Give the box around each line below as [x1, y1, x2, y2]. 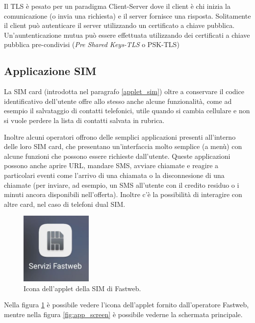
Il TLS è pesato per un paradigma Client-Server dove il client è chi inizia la [4, 1, 231, 11]
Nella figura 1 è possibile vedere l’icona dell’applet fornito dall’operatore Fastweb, [4, 299, 249, 310]
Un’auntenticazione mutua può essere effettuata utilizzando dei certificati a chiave [4, 29, 250, 40]
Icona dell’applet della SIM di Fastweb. [24, 283, 141, 293]
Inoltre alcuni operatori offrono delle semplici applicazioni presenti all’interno [4, 131, 236, 142]
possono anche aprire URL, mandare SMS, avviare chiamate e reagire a [4, 160, 219, 171]
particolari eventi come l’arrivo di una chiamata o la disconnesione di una [4, 170, 225, 180]
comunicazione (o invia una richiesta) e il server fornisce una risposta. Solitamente [4, 10, 251, 21]
